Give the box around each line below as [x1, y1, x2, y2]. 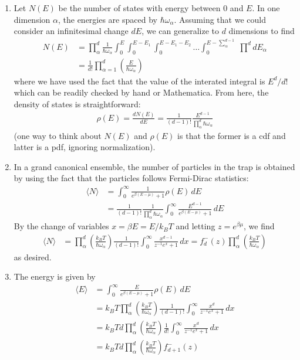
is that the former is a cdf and [177, 129, 286, 141]
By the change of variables [14, 220, 109, 232]
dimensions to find [228, 25, 295, 37]
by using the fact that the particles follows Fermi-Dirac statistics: [14, 172, 249, 184]
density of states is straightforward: [14, 97, 141, 110]
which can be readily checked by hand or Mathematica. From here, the [14, 86, 269, 99]
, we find [244, 220, 275, 232]
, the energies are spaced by [58, 13, 157, 25]
